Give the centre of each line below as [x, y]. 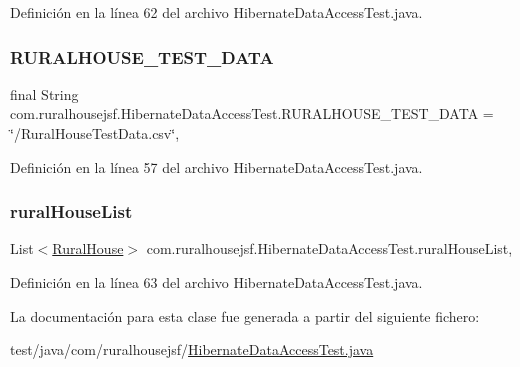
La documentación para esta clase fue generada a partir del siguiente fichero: [245, 315]
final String [44, 93]
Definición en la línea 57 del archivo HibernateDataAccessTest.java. [216, 166]
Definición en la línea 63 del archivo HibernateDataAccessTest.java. [216, 282]
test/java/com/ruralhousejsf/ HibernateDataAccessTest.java [192, 349]
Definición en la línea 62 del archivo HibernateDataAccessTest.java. [216, 12]
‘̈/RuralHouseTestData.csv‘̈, [95, 133]
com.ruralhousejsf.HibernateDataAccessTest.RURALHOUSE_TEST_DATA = [252, 113]
